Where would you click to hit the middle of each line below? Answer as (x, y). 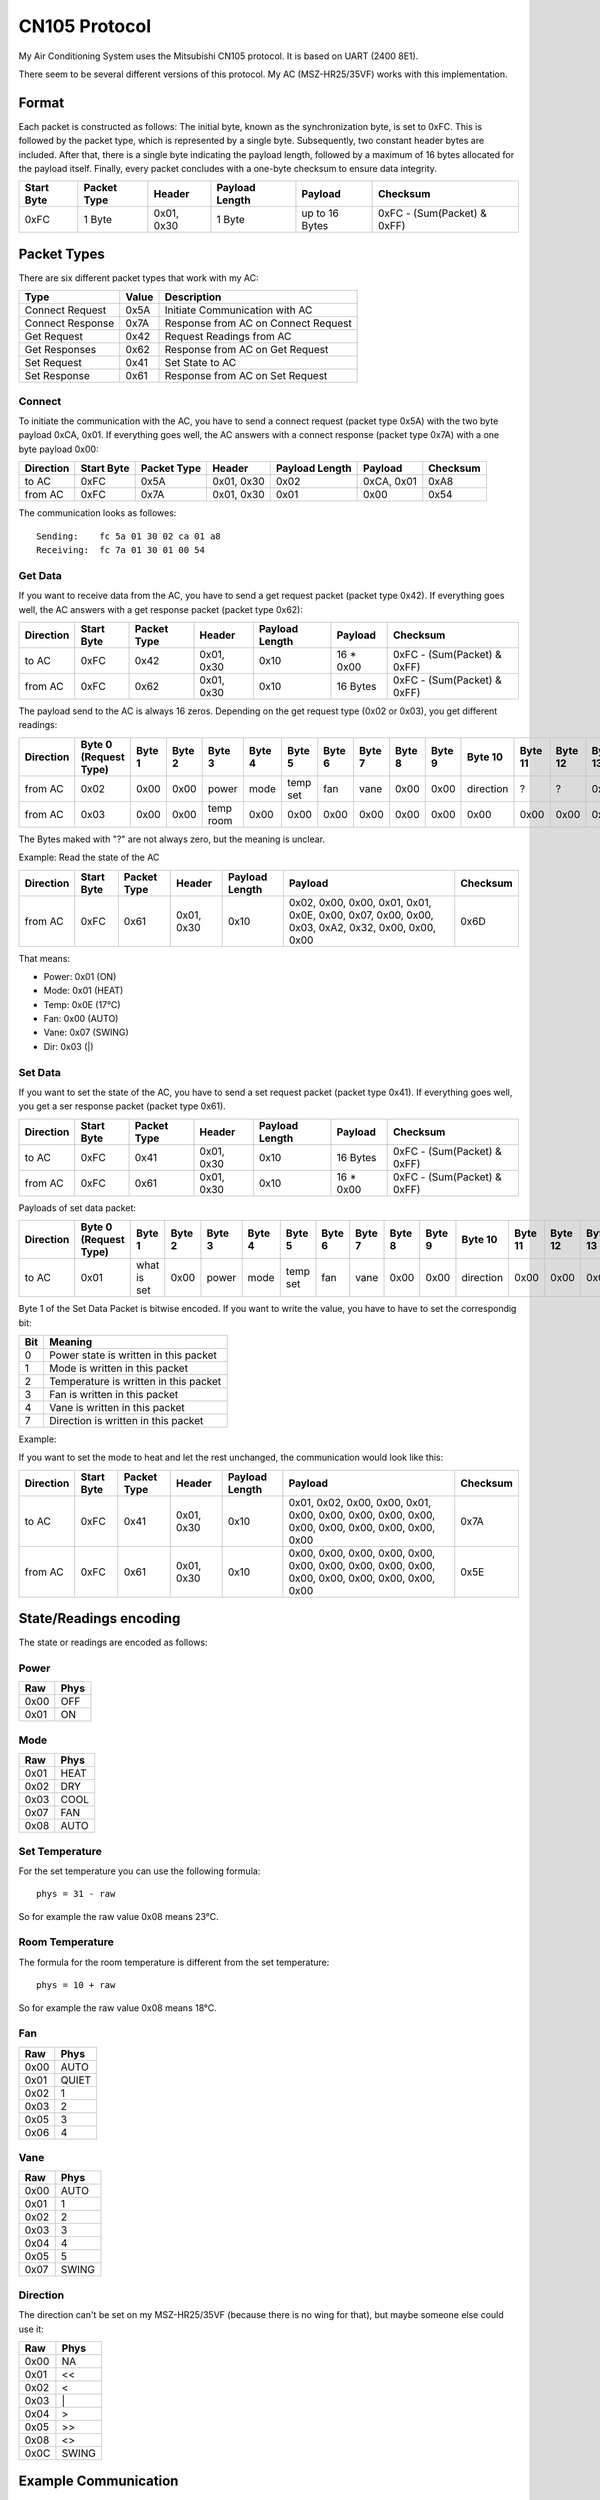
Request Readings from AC (228, 337)
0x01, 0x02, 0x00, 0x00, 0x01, (360, 1502)
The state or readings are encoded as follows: (113, 1642)
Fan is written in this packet (113, 1394)
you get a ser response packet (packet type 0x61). (122, 1106)
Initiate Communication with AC (238, 310)
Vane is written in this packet (116, 1407)
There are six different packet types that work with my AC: (138, 277)
